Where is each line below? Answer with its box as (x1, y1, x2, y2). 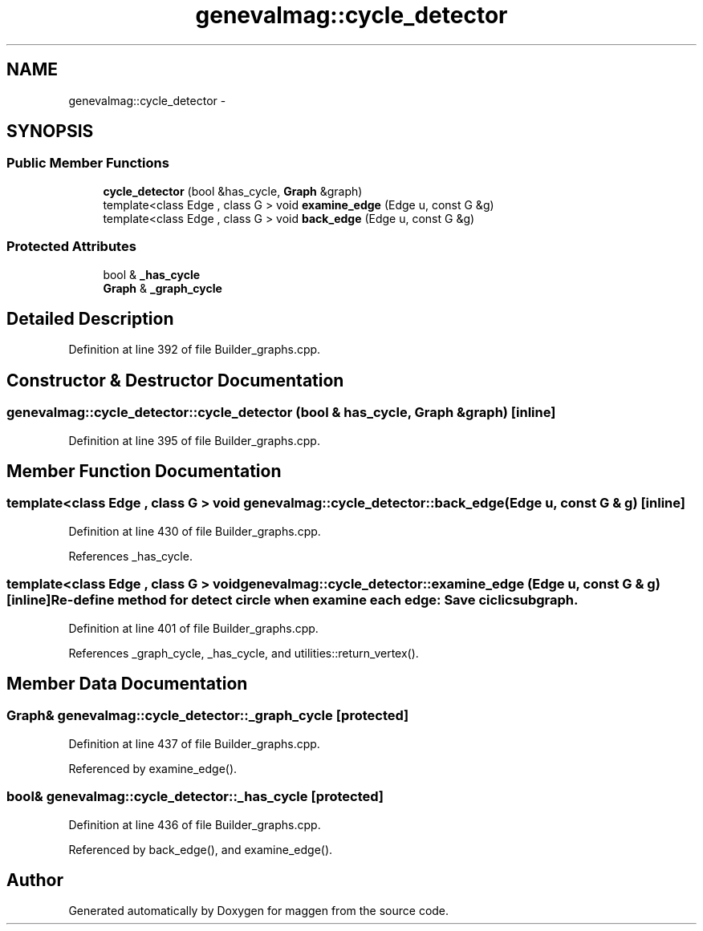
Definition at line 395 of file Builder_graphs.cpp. (68, 433, 320, 447)
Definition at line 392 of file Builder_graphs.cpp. (68, 342, 321, 357)
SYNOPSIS (6, 121, 94, 142)
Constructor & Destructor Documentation (6, 370, 344, 391)
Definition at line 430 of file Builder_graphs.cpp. (68, 524, 321, 538)
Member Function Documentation (6, 461, 282, 482)
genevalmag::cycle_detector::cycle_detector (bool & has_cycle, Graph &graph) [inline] (6, 404, 556, 421)
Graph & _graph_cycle (103, 281, 222, 295)
